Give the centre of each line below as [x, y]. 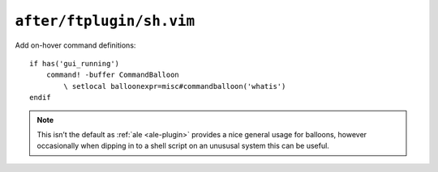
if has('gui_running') [75, 63]
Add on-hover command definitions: [75, 45]
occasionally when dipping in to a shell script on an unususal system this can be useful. [183, 146]
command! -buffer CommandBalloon [113, 75]
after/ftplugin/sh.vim [105, 21]
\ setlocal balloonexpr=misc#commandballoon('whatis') [175, 86]
